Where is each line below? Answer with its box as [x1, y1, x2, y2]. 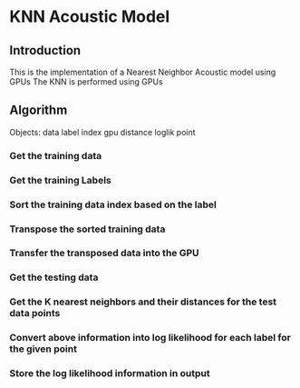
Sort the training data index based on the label [9, 198, 218, 211]
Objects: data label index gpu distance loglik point [9, 126, 197, 137]
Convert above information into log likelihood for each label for [9, 332, 292, 344]
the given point [9, 343, 77, 355]
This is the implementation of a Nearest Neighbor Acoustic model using [9, 66, 276, 77]
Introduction [9, 43, 82, 58]
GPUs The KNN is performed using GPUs [9, 76, 163, 87]
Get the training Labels [9, 174, 111, 186]
